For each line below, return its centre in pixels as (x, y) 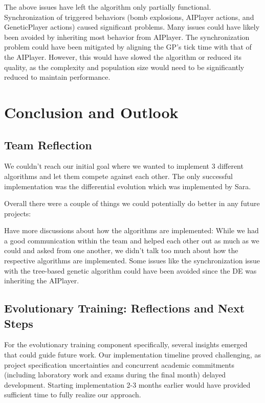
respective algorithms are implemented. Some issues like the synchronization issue (132, 261)
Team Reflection (48, 144)
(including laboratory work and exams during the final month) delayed (115, 375)
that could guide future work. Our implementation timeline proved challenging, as (132, 355)
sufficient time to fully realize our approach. (73, 395)
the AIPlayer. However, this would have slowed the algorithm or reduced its (123, 57)
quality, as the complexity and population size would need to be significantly (124, 67)
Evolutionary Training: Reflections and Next (125, 308)
